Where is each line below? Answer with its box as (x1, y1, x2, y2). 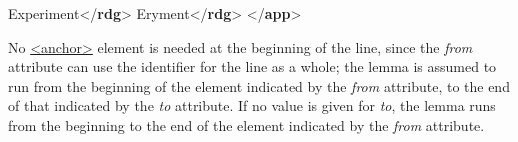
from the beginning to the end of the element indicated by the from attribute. (8, 114, 485, 135)
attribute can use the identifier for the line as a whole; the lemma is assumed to (8, 56, 497, 77)
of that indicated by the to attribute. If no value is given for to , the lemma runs (8, 95, 496, 116)
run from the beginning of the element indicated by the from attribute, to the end (8, 75, 510, 96)
